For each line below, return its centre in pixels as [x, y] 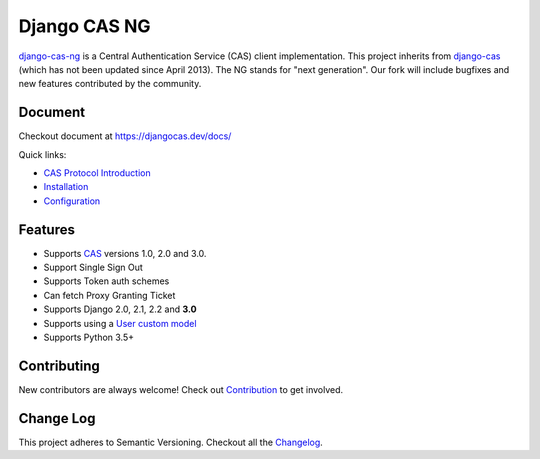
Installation [66, 187]
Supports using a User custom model [120, 323]
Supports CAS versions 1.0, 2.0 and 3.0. [125, 253]
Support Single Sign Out [93, 267]
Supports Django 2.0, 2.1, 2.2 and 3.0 [120, 309]
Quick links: [42, 154]
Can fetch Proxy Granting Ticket [109, 295]
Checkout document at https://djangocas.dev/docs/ [125, 136]
